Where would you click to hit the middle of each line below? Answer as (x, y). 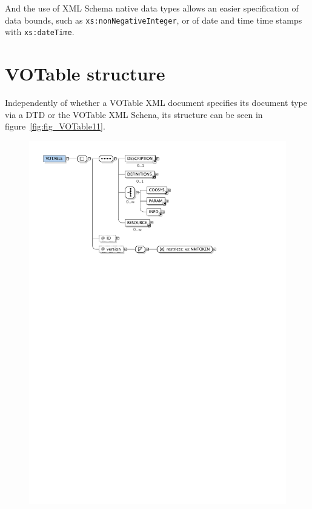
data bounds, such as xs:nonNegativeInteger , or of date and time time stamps (154, 20)
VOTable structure (85, 74)
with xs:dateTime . (40, 32)
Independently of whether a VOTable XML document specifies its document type (156, 103)
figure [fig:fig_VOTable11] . (55, 126)
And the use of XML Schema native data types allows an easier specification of (152, 8)
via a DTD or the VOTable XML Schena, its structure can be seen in (134, 114)
